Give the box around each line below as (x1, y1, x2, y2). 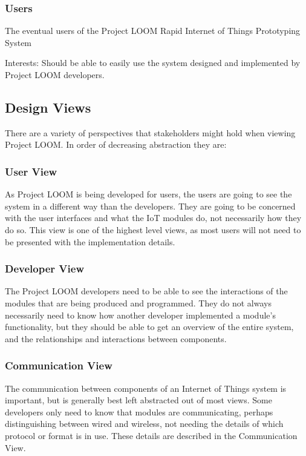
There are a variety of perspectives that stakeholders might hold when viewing (5, 126, 296, 139)
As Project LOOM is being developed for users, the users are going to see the (5, 188, 292, 200)
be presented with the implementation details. (5, 235, 175, 248)
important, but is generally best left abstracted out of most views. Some (5, 394, 272, 406)
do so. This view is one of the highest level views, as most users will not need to (5, 223, 301, 236)
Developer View (5, 261, 84, 276)
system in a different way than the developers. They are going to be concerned (5, 199, 296, 212)
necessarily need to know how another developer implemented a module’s (5, 308, 276, 321)
